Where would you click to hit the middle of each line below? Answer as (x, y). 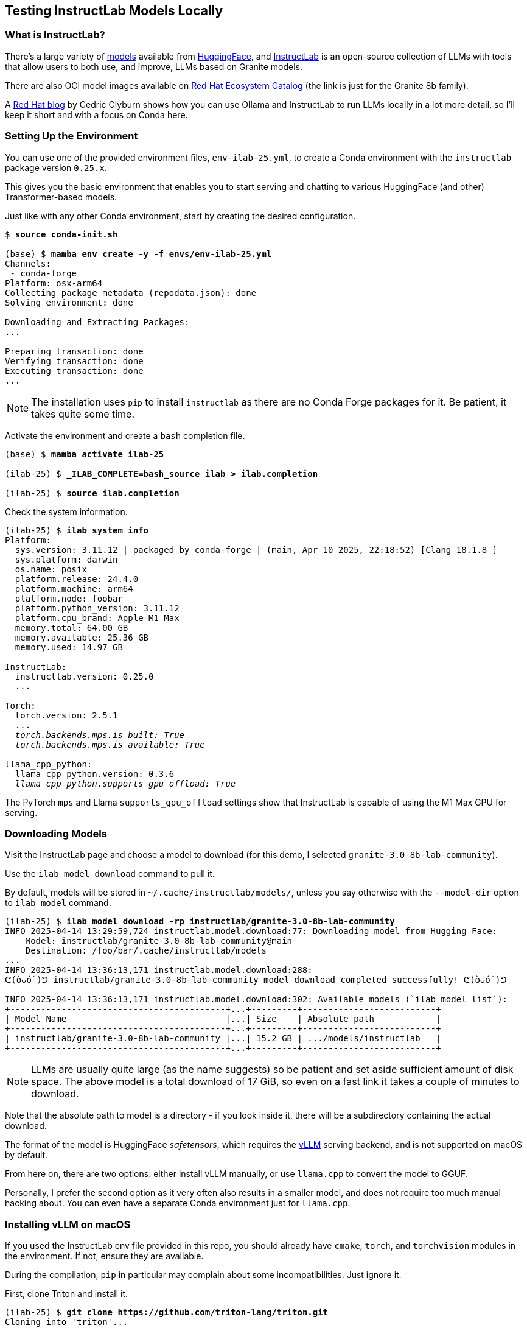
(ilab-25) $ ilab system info (77, 530)
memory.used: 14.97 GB (69, 647)
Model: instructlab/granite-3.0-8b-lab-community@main (159, 941)
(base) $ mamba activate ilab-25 (85, 454)
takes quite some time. (83, 414)
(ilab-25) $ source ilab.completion (92, 493)
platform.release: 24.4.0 (77, 579)
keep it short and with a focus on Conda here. (96, 114)
